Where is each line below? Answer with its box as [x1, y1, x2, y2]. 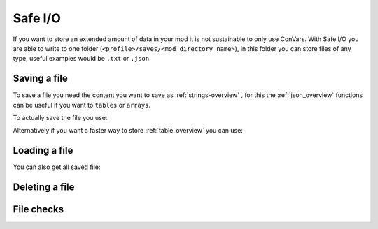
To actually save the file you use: [13, 114, 108, 122]
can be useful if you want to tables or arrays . [13, 101, 150, 109]
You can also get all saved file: [13, 163, 101, 171]
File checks [13, 203, 64, 216]
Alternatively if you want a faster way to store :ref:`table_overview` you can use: [13, 126, 243, 135]
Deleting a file [13, 182, 75, 193]
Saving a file [13, 73, 68, 84]
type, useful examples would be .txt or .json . [13, 54, 152, 63]
